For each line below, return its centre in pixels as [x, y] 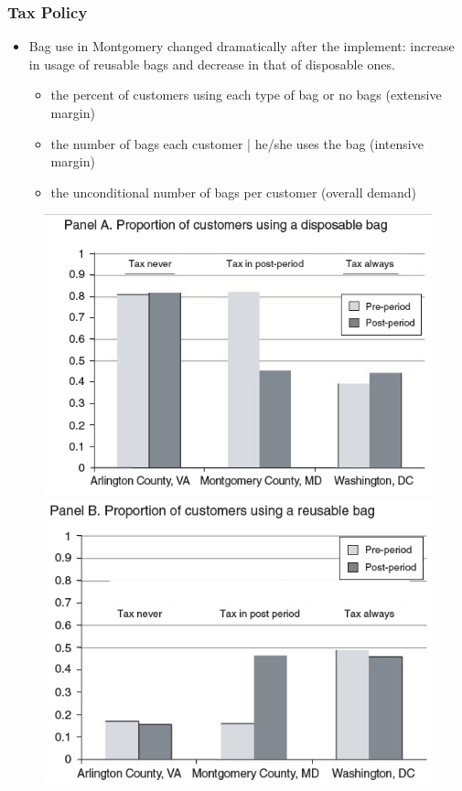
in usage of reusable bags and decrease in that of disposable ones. [212, 64]
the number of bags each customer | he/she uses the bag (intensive [237, 143]
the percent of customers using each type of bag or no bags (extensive [246, 95]
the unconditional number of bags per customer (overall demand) [233, 192]
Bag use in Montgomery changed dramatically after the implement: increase [242, 46]
